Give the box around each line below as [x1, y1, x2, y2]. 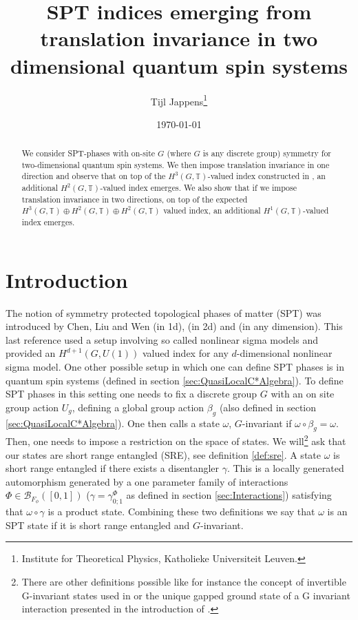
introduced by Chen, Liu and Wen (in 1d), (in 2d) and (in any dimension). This [6, 319, 343, 333]
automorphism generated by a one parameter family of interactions [6, 474, 288, 488]
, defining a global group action [72, 400, 204, 414]
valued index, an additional [163, 205, 261, 216]
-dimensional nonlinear [236, 346, 333, 360]
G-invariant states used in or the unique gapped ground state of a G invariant [21, 588, 350, 602]
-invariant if [242, 415, 292, 430]
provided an [6, 346, 56, 360]
